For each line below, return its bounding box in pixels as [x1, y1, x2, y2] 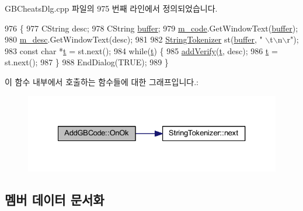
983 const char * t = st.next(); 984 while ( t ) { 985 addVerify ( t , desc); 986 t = [5, 44, 278, 57]
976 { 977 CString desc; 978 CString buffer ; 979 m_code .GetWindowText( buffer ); [5, 22, 298, 34]
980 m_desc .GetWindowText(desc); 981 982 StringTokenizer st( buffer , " [5, 33, 263, 45]
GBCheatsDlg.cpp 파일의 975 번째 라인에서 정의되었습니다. [5, 2, 218, 14]
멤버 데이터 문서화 [5, 191, 105, 209]
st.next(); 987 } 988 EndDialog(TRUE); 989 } [5, 56, 169, 68]
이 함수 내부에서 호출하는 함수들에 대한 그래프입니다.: [5, 75, 198, 87]
